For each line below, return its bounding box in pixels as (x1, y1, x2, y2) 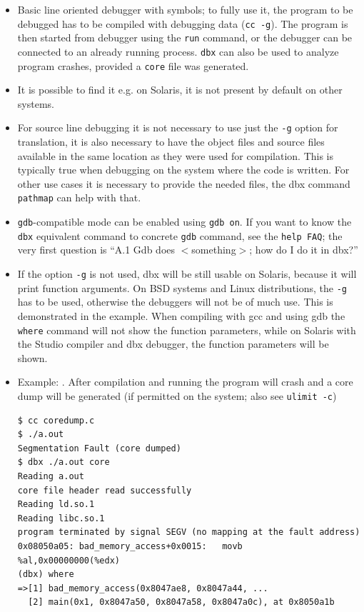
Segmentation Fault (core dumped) (17, 443, 181, 453)
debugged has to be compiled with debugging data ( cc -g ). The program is (17, 16, 348, 31)
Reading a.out (17, 471, 84, 481)
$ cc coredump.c (17, 415, 95, 426)
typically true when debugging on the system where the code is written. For (17, 162, 350, 177)
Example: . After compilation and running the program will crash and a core (17, 374, 353, 389)
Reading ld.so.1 (17, 499, 95, 510)
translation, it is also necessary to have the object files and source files (17, 134, 325, 149)
